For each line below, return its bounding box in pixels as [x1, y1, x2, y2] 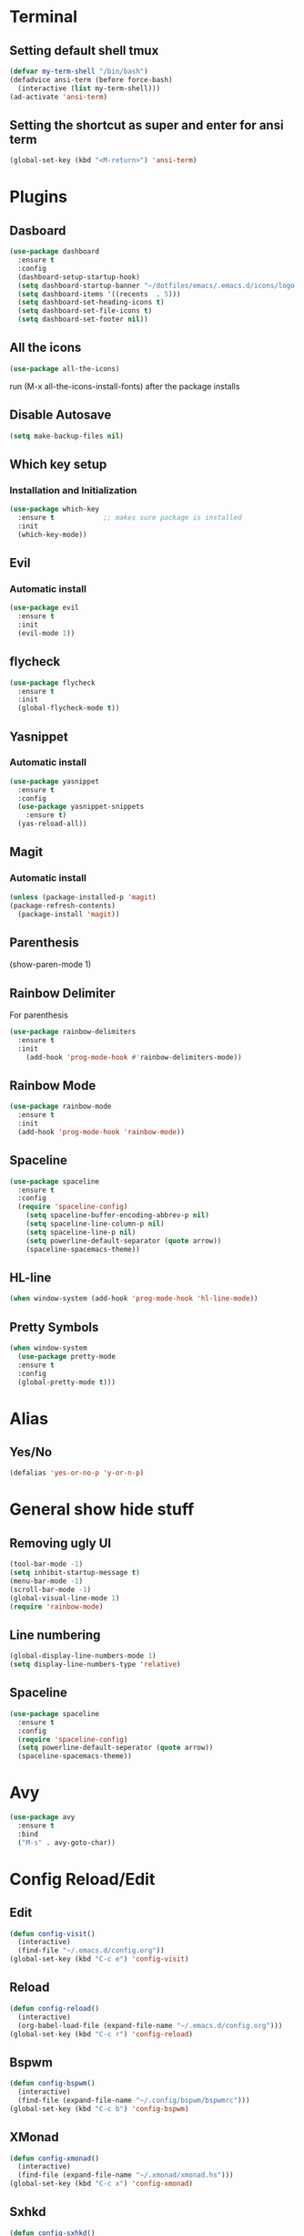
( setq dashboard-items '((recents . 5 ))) [17, 289, 181, 298]
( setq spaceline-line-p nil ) [25, 1227, 137, 1237]
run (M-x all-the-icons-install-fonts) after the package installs [9, 380, 240, 391]
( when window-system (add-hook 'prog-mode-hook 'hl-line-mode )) [9, 1294, 258, 1303]
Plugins [9, 187, 68, 207]
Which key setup [9, 456, 107, 471]
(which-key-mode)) [17, 530, 88, 539]
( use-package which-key [9, 504, 100, 514]
